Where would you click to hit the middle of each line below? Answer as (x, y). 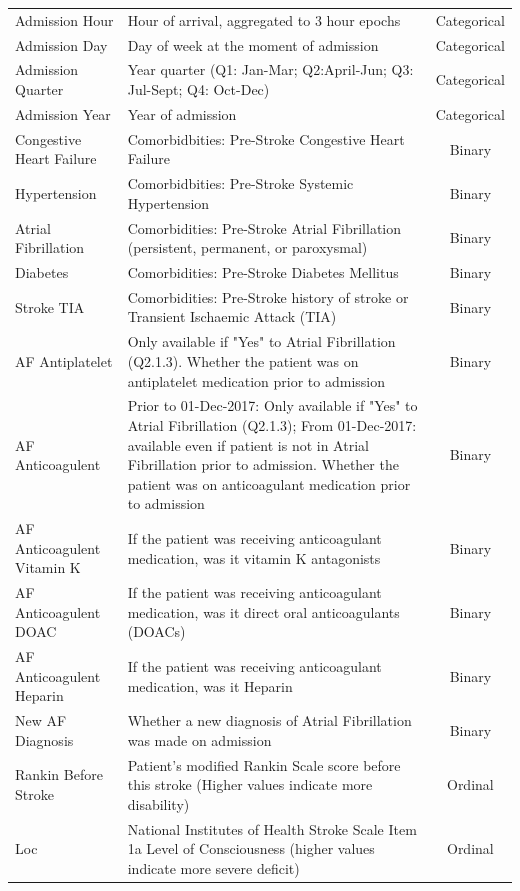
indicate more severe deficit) (213, 867)
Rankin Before (59, 774)
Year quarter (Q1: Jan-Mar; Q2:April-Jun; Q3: (270, 69)
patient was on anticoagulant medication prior (269, 483)
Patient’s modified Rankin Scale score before (264, 764)
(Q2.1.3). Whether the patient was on (243, 360)
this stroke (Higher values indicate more (250, 784)
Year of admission (182, 113)
